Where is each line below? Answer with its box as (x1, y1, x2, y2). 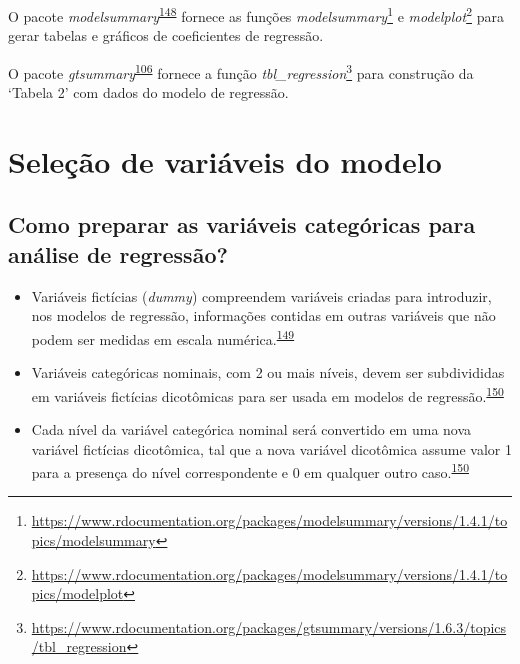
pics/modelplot (31, 583, 124, 604)
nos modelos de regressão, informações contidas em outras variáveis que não (31, 305, 496, 326)
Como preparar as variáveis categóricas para (8, 209, 476, 240)
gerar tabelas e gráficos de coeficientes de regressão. (8, 25, 324, 46)
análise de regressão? (8, 238, 228, 269)
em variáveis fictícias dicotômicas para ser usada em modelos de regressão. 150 (31, 382, 504, 406)
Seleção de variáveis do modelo (8, 140, 442, 181)
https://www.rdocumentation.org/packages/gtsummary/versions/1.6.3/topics (31, 616, 507, 637)
